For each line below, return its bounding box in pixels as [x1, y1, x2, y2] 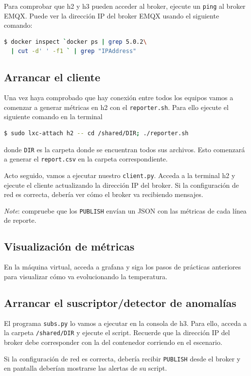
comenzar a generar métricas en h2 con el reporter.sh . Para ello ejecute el [4, 102, 229, 112]
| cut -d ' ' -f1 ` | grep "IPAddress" [11, 48, 137, 55]
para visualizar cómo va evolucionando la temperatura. [4, 271, 167, 281]
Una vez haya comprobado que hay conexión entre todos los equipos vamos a [4, 92, 233, 103]
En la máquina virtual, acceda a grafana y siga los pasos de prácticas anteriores [4, 262, 241, 272]
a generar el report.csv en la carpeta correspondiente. [4, 154, 168, 164]
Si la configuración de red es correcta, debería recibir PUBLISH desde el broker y [4, 353, 241, 363]
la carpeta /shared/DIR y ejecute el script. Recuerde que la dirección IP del [4, 327, 230, 338]
